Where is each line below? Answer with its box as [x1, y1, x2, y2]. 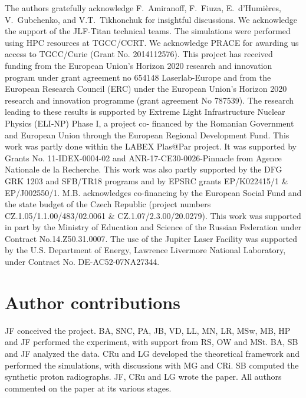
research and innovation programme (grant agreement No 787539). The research [5, 94, 294, 106]
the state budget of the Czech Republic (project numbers [5, 198, 211, 210]
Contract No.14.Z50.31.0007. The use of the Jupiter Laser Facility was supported [5, 232, 298, 244]
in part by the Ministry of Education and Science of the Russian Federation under [5, 221, 302, 233]
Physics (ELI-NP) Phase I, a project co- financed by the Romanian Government [5, 117, 294, 129]
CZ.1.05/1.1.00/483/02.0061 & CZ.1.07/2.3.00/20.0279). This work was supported [5, 209, 301, 221]
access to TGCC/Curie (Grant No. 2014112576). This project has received [5, 48, 273, 60]
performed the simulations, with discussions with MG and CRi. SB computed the [5, 359, 299, 371]
